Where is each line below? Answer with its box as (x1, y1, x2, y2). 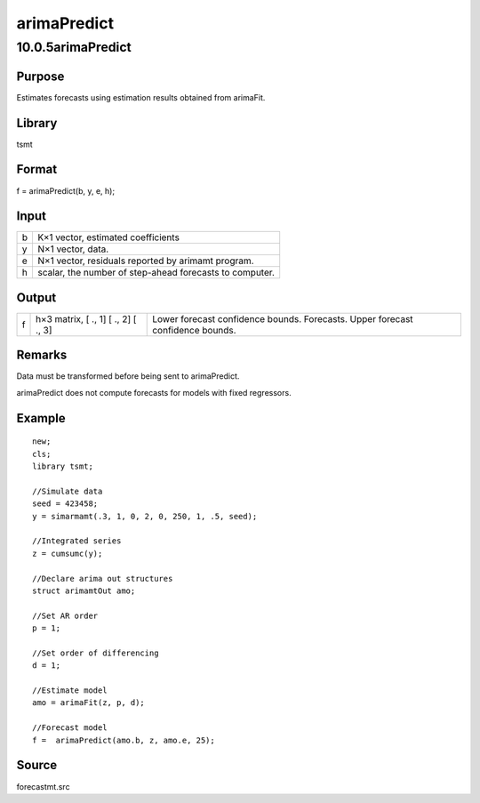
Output (16, 290, 57, 305)
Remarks (16, 348, 68, 363)
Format (16, 162, 58, 177)
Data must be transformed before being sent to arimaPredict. (16, 371, 240, 381)
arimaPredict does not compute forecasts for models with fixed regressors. (16, 387, 292, 397)
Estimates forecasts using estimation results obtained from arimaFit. (16, 92, 266, 102)
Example (16, 410, 66, 426)
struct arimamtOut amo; (32, 585, 136, 596)
